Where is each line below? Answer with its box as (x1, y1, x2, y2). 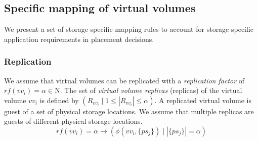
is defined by (39, 95, 79, 105)
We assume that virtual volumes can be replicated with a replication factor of (4, 75, 245, 85)
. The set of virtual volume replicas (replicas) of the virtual (60, 85, 242, 96)
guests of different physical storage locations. (4, 116, 143, 126)
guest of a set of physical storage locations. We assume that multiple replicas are (4, 106, 254, 116)
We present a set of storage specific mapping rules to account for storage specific (4, 24, 254, 34)
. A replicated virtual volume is (154, 95, 251, 105)
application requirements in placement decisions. (4, 33, 154, 44)
